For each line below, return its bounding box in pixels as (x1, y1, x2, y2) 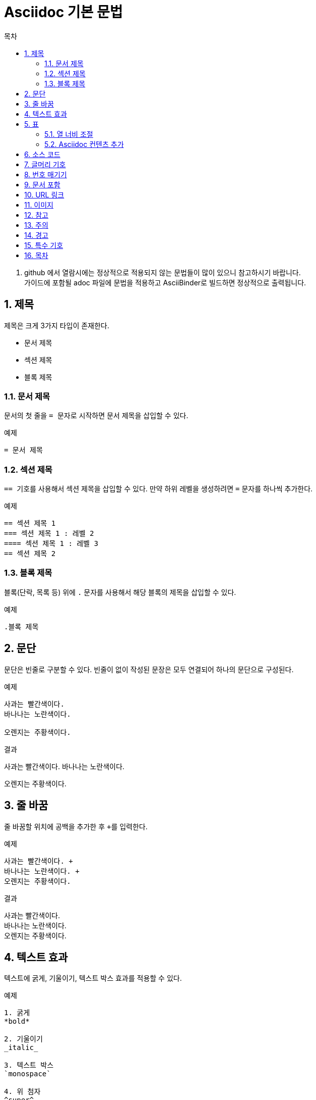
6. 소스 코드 (24, 149, 60, 159)
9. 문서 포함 (24, 180, 60, 189)
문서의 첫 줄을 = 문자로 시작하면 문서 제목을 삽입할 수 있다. (4, 411, 188, 420)
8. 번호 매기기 (24, 170, 67, 179)
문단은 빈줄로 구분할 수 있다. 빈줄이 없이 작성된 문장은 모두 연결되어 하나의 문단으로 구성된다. (4, 665, 294, 674)
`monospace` (4, 1070, 51, 1078)
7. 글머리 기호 (24, 160, 66, 169)
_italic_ (4, 1043, 38, 1052)
